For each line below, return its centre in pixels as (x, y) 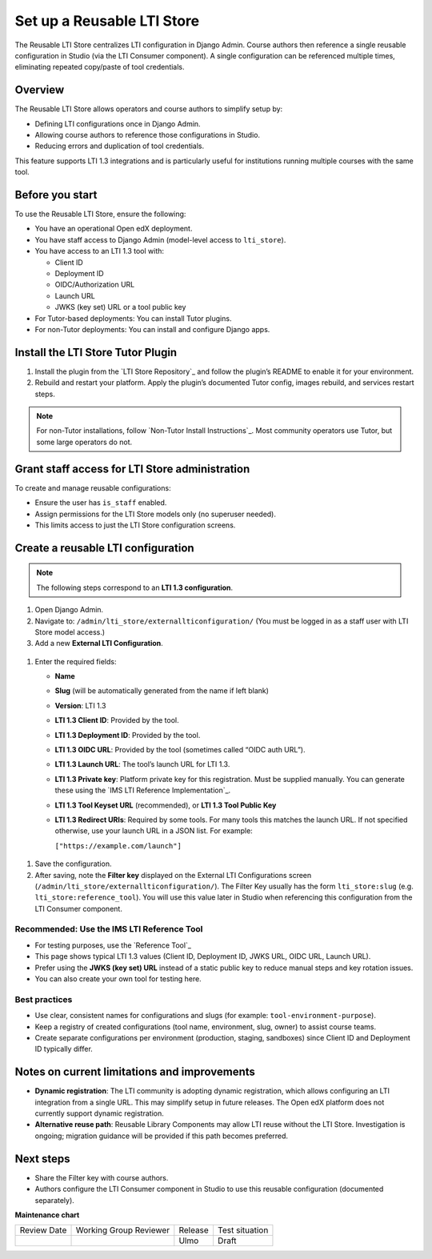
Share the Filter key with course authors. (102, 1177)
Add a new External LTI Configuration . (99, 644)
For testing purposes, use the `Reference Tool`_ (113, 945)
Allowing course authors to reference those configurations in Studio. (147, 135)
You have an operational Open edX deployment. (114, 229)
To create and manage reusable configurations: (93, 487)
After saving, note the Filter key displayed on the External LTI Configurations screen (173, 875)
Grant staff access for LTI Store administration (132, 469)
